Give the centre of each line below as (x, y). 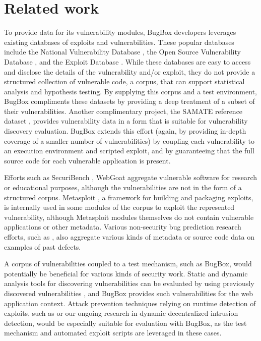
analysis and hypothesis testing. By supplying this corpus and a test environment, (130, 91)
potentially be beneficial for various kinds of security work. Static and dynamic (126, 273)
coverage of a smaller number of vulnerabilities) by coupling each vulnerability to (129, 140)
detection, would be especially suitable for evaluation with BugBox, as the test (125, 323)
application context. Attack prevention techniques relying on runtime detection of (130, 303)
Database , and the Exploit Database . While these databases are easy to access (127, 61)
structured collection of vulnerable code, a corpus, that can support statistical (124, 81)
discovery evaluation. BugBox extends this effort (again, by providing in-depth (125, 131)
